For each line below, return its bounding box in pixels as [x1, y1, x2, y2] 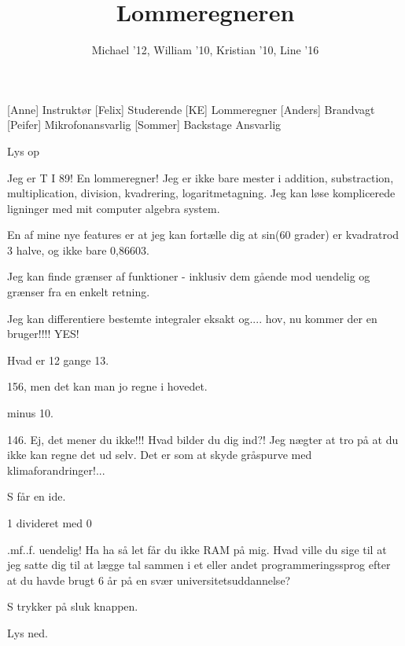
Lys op [7, 142, 40, 159]
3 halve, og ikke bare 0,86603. [7, 241, 149, 258]
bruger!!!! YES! [7, 325, 79, 342]
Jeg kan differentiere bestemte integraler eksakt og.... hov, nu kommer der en [7, 310, 377, 326]
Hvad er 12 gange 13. [7, 351, 109, 368]
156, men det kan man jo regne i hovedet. [7, 378, 208, 395]
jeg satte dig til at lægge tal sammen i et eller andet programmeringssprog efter [7, 556, 391, 573]
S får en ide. [7, 488, 66, 505]
